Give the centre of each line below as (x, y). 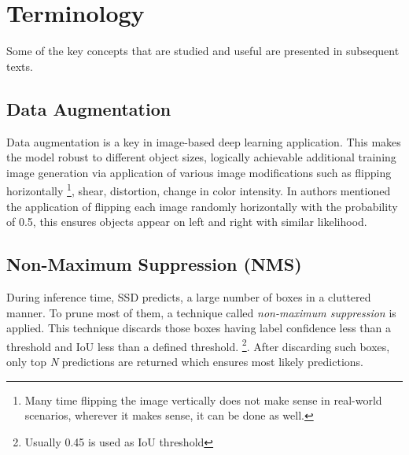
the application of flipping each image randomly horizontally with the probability (202, 206)
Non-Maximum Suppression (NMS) (154, 264)
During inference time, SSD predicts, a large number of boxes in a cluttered (189, 296)
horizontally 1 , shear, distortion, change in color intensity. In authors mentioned (199, 189)
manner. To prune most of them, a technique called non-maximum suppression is (201, 312)
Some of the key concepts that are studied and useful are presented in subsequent (203, 51)
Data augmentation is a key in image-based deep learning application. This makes (204, 141)
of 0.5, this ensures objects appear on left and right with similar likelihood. (187, 222)
